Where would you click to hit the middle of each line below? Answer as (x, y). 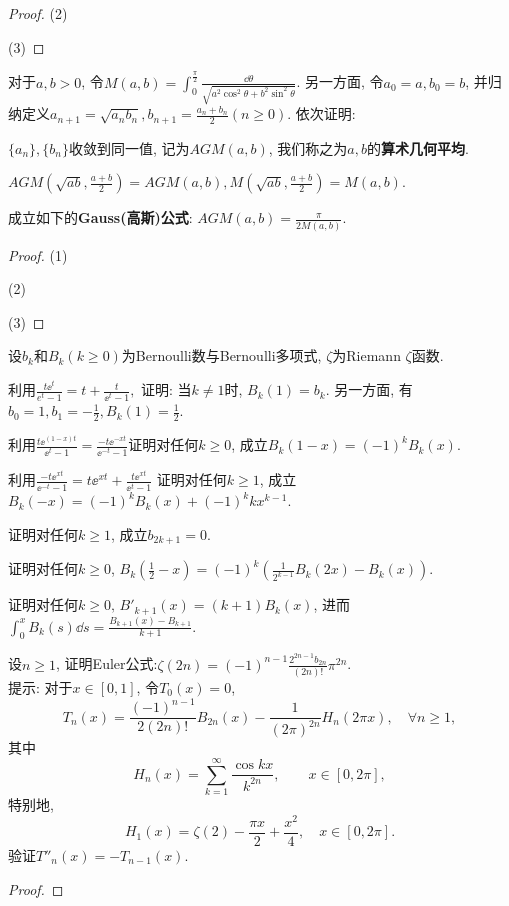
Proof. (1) (38, 254)
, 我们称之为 (308, 147)
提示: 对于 (40, 686)
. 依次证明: (321, 113)
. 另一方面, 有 (369, 389)
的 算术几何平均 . (418, 147)
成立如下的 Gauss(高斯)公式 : (100, 217)
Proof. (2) (38, 13)
